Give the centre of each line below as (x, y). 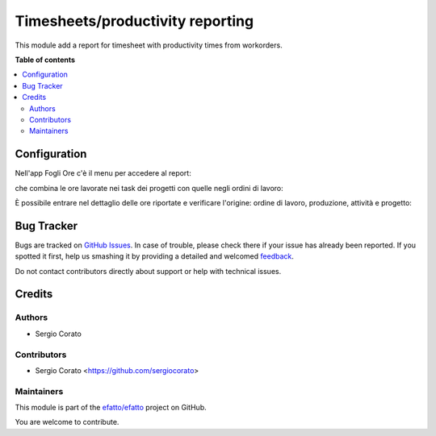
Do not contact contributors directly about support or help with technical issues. (148, 271)
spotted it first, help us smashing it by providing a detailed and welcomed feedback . (155, 256)
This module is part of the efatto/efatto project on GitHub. (111, 408)
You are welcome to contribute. (67, 422)
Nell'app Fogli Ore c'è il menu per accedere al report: (103, 173)
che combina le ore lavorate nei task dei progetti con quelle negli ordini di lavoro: (149, 188)
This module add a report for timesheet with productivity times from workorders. (149, 45)
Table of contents (45, 60)
